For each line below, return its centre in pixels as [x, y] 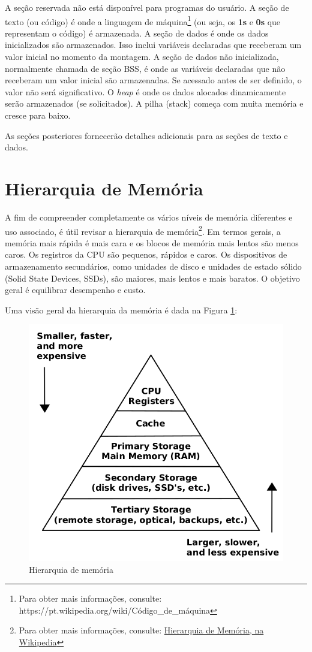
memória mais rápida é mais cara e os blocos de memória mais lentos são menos [152, 242]
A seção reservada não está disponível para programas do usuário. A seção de [147, 7]
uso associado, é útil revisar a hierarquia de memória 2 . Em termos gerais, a [143, 230]
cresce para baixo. [38, 115]
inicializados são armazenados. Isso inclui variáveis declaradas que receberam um [153, 45]
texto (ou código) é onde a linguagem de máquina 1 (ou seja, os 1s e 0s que [143, 20]
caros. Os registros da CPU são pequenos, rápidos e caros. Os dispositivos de [146, 254]
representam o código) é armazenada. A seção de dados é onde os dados [137, 33]
